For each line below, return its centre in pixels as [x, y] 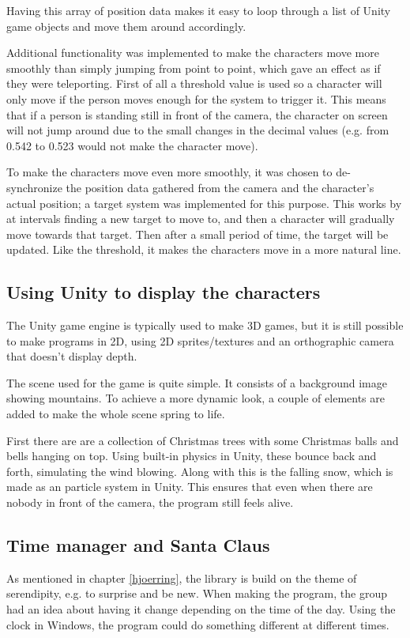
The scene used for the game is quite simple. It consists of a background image [197, 382]
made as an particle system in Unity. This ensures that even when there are [190, 487]
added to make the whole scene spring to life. [116, 414]
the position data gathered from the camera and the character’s [220, 187]
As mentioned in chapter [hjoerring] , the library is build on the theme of [182, 578]
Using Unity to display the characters [164, 292]
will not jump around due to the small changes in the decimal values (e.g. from [198, 130]
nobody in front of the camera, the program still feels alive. [150, 502]
